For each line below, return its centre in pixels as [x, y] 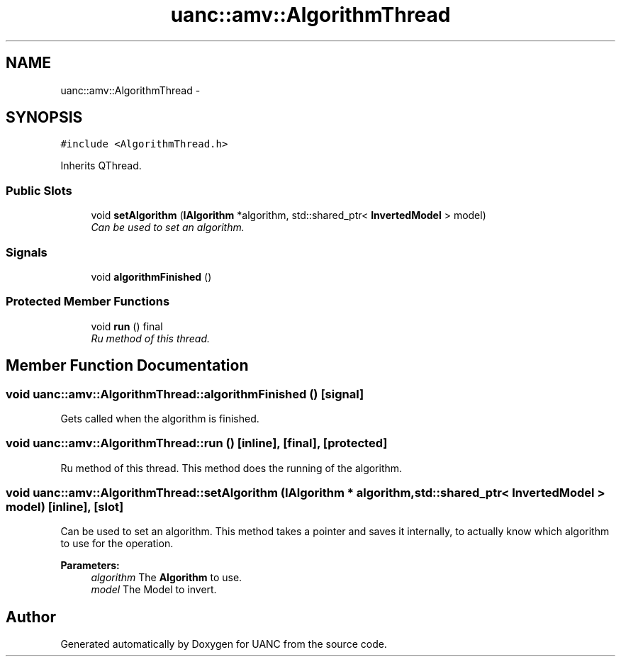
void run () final [127, 326]
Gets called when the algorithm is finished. [160, 418]
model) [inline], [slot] [65, 507]
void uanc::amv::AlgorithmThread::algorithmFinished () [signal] [185, 394]
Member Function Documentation [127, 366]
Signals [27, 252]
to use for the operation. [117, 544]
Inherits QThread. [101, 166]
